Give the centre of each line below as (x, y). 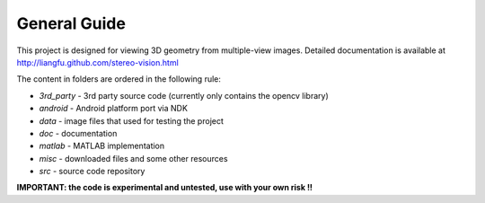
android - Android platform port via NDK (114, 109)
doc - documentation (78, 133)
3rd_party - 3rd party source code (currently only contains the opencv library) (184, 95)
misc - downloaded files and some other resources (133, 158)
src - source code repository (92, 172)
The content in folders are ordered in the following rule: (119, 79)
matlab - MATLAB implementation (102, 146)
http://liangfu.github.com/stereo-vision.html (97, 62)
